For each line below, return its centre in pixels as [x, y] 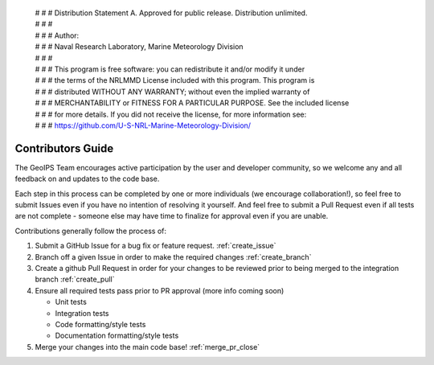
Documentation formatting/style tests [117, 336]
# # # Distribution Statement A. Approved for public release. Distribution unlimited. [171, 13]
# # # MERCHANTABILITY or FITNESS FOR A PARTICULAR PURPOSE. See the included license [192, 103]
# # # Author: [57, 35]
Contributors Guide [64, 148]
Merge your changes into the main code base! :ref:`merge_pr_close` [147, 347]
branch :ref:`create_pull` [75, 279]
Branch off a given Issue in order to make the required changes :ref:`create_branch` [173, 256]
